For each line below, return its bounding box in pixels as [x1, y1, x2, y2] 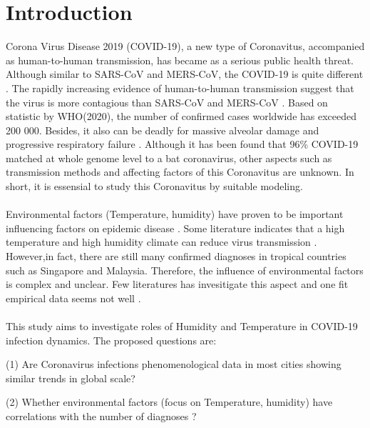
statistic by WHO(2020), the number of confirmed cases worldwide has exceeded [6, 109, 357, 124]
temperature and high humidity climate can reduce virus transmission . [6, 234, 317, 249]
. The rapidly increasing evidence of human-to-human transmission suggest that [6, 80, 354, 95]
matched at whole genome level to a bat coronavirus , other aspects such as [6, 150, 332, 165]
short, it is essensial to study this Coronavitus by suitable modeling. [6, 179, 303, 194]
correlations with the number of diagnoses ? [6, 408, 197, 423]
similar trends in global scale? [6, 370, 135, 385]
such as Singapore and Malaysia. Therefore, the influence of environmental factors [6, 262, 364, 277]
